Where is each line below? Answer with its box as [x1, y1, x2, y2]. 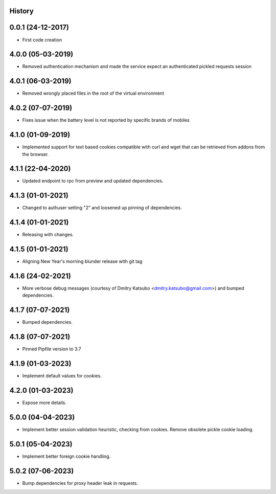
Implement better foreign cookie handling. [22, 453, 111, 459]
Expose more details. [22, 399, 66, 406]
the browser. [22, 151, 49, 157]
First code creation [22, 36, 62, 43]
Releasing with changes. [22, 232, 74, 238]
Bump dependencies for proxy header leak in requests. [22, 480, 138, 486]
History [9, 7, 34, 15]
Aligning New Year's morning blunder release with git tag [22, 258, 143, 264]
